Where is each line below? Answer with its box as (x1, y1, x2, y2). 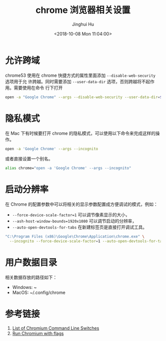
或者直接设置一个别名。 (5, 156, 53, 162)
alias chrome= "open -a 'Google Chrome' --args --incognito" (5, 166, 132, 171)
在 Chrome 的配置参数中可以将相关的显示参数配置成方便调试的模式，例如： (5, 201, 158, 207)
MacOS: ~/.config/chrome (12, 289, 66, 295)
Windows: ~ (12, 284, 37, 290)
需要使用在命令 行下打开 (13, 85, 63, 91)
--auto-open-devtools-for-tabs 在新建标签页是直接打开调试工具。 (12, 224, 147, 230)
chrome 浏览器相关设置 (35, 4, 131, 16)
